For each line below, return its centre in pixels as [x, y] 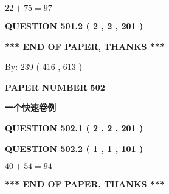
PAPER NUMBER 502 [55, 87]
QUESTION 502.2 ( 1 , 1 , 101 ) [74, 148]
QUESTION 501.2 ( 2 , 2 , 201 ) [74, 26]
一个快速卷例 [30, 107]
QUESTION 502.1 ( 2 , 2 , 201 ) [74, 127]
